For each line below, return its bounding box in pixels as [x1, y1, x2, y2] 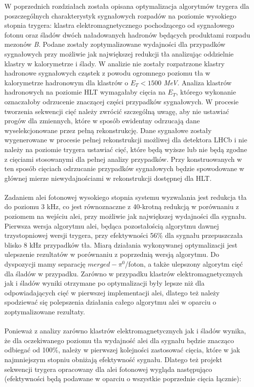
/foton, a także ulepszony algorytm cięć [125, 259, 243, 269]
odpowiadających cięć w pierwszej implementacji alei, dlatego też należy [4, 287, 220, 297]
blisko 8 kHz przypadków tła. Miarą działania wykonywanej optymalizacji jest [4, 239, 237, 250]
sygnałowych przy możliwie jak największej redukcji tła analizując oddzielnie [4, 48, 234, 58]
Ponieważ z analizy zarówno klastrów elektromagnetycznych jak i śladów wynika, [4, 326, 246, 336]
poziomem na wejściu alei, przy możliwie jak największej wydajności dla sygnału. [4, 211, 247, 221]
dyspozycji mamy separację [4, 259, 86, 269]
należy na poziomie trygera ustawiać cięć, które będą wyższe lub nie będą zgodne [4, 144, 247, 154]
